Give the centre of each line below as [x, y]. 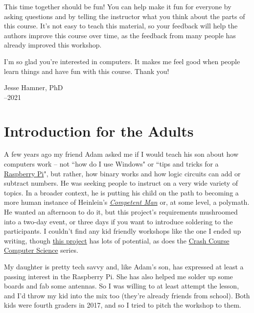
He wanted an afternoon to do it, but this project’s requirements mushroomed [121, 212]
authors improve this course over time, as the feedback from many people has [120, 35]
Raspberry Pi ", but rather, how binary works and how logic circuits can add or [122, 173]
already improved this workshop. [53, 45]
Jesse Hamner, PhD [34, 87]
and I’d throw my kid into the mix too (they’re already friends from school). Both [127, 295]
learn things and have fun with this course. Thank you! [87, 71]
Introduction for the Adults [99, 131]
